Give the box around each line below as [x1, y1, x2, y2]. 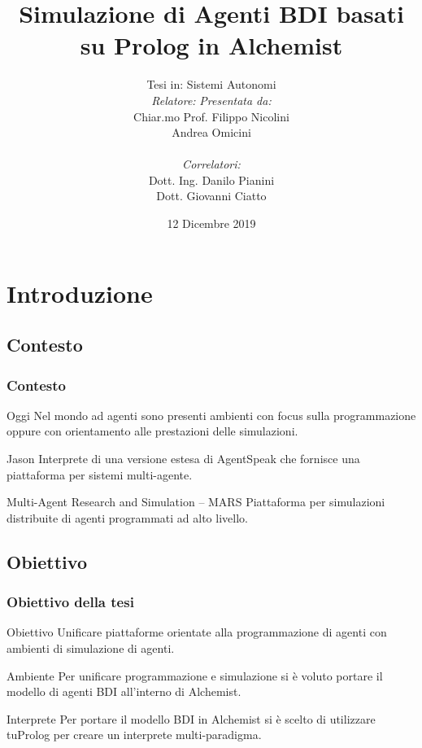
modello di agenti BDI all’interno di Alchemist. [7, 683, 241, 700]
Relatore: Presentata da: [151, 91, 272, 108]
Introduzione [7, 276, 153, 309]
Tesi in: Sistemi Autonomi [146, 76, 276, 93]
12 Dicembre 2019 [167, 215, 256, 232]
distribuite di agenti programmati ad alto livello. [7, 509, 248, 526]
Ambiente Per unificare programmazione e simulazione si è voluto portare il [7, 667, 383, 684]
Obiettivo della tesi [7, 592, 134, 612]
